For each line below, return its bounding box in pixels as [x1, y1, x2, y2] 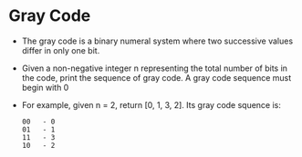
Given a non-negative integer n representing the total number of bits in [21, 63, 288, 74]
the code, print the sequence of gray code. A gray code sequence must [21, 72, 292, 83]
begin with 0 [21, 82, 69, 93]
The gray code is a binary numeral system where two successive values [21, 35, 294, 46]
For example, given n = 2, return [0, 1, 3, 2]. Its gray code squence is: [21, 99, 282, 110]
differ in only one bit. [21, 44, 100, 55]
